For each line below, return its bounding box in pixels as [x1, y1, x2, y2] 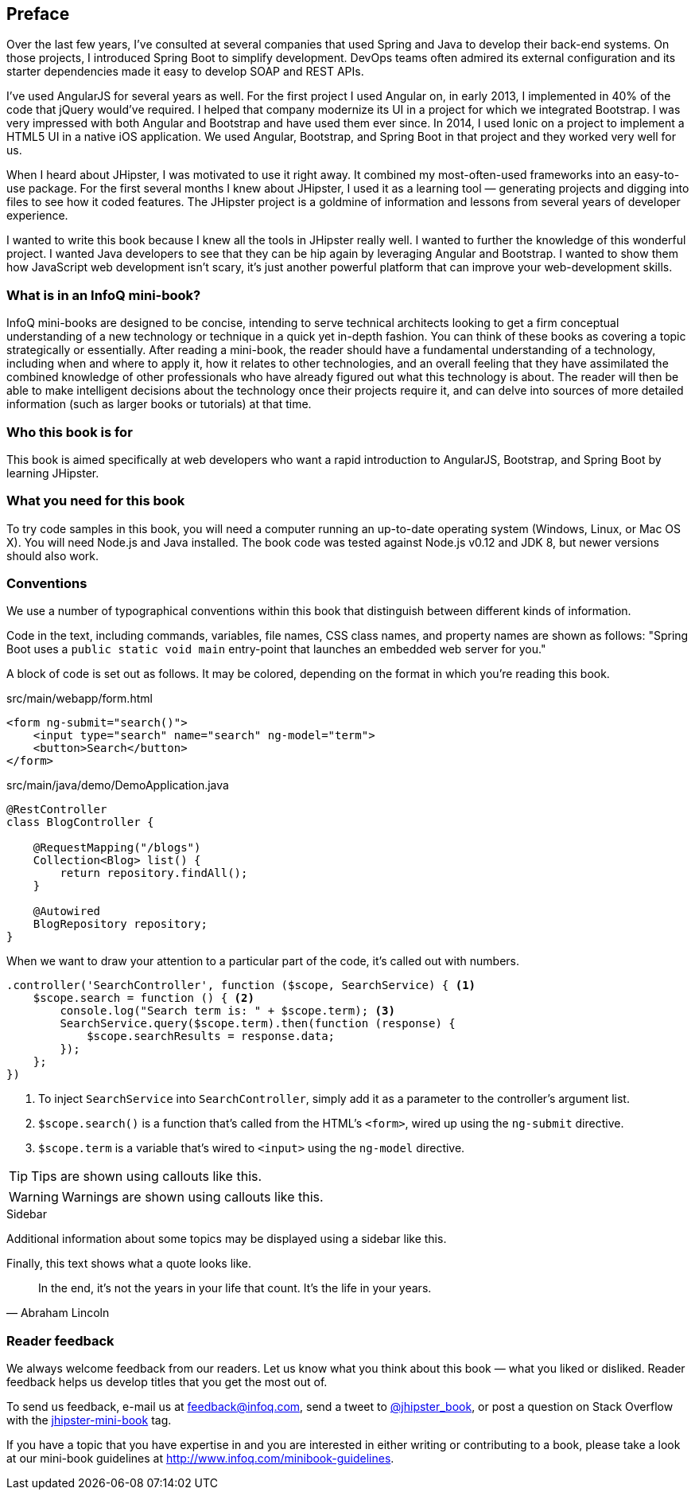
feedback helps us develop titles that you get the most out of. [6, 1375, 328, 1389]
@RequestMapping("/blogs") [33, 841, 201, 855]
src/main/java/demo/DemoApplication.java [6, 778, 229, 793]
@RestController [6, 803, 107, 816]
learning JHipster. [6, 466, 99, 480]
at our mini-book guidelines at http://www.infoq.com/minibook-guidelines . [6, 1451, 394, 1466]
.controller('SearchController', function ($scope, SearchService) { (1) [6, 979, 476, 992]
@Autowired [33, 905, 101, 918]
